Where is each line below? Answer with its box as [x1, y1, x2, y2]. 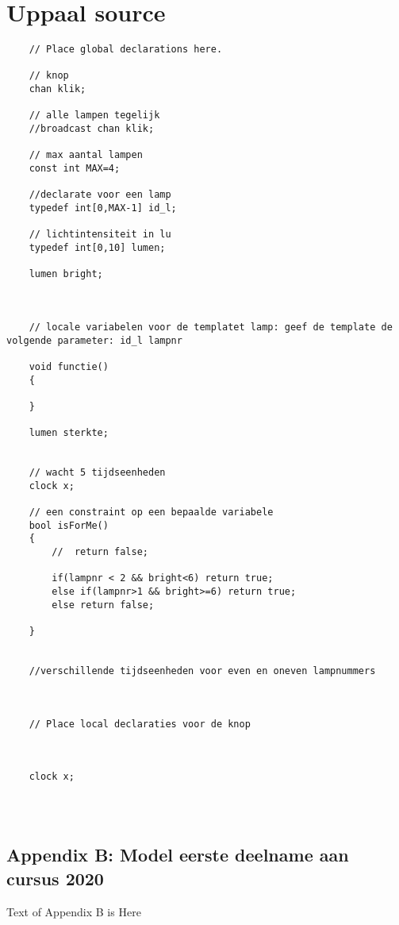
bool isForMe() [29, 519, 109, 531]
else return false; [52, 599, 155, 611]
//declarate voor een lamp [29, 189, 171, 201]
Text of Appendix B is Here [6, 903, 141, 919]
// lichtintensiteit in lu [29, 229, 171, 241]
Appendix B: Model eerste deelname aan [6, 842, 349, 867]
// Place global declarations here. [29, 44, 223, 56]
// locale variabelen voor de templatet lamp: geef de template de [29, 321, 393, 333]
